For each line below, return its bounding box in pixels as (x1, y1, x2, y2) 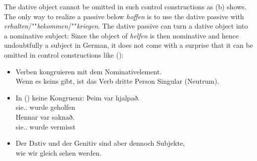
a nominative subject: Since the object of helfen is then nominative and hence (4, 30, 239, 40)
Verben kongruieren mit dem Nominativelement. (15, 66, 162, 76)
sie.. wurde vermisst (15, 121, 76, 131)
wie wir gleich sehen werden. (15, 147, 102, 158)
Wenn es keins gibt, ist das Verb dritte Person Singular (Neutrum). (15, 76, 219, 86)
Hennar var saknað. (15, 111, 75, 122)
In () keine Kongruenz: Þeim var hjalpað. (15, 92, 140, 102)
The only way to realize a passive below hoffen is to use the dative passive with (4, 11, 244, 21)
